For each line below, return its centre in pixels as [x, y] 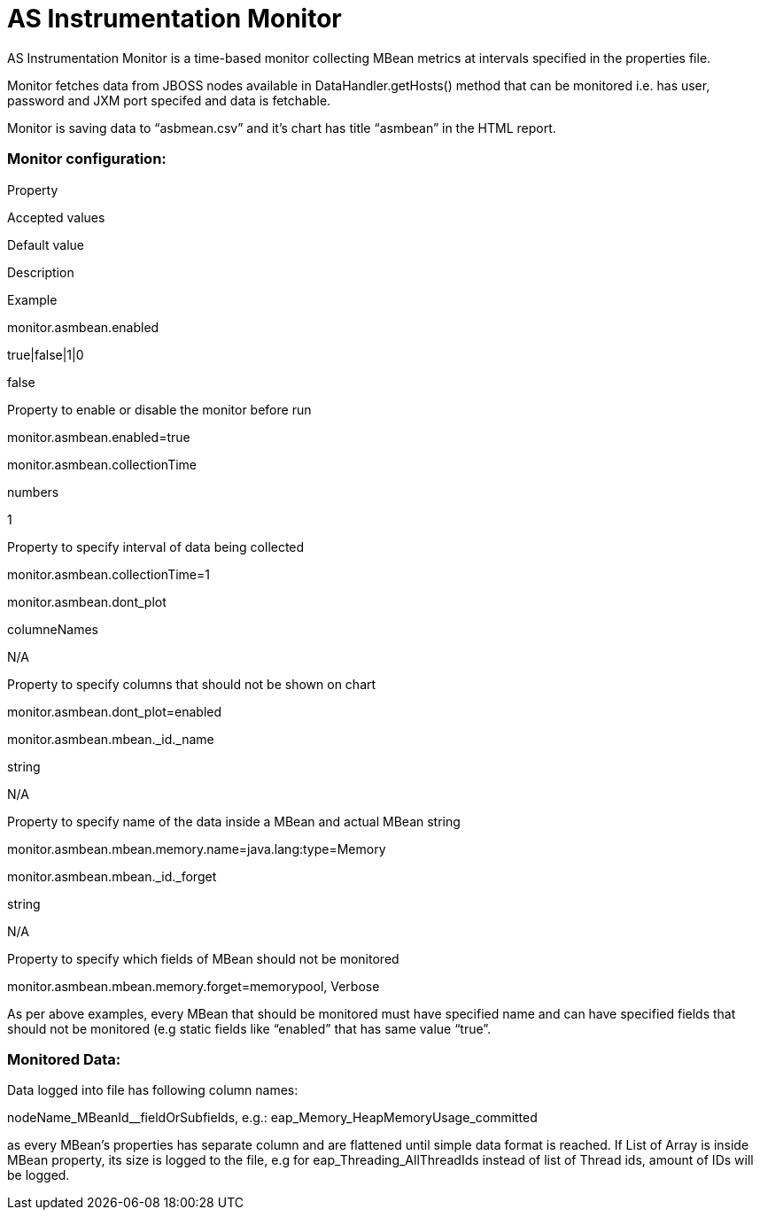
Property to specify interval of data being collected [156, 546]
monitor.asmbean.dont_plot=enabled [115, 711]
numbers [33, 492]
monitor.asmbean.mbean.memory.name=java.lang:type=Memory [197, 849]
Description [41, 272]
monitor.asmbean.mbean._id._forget [112, 876]
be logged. [39, 1175]
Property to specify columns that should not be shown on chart [192, 684]
